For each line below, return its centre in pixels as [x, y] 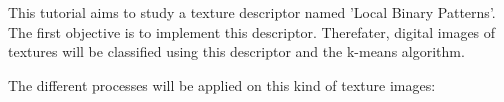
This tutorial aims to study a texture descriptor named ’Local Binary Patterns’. [252, 12]
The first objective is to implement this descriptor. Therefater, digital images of [252, 31]
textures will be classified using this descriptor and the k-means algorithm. [236, 51]
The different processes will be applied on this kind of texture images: [222, 84]
